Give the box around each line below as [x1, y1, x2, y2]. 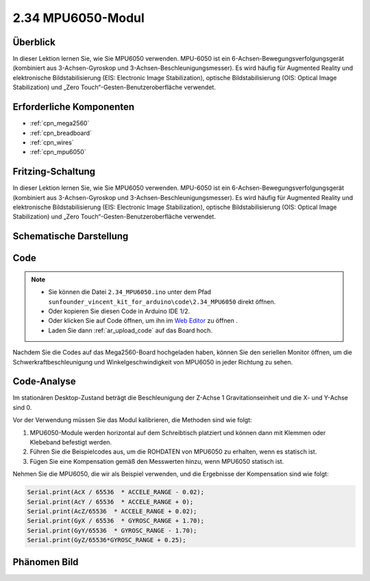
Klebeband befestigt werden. [29, 438, 112, 447]
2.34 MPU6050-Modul [12, 10, 145, 25]
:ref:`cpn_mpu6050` [29, 148, 86, 156]
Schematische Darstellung [12, 230, 129, 243]
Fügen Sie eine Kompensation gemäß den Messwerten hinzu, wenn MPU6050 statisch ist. [29, 457, 284, 465]
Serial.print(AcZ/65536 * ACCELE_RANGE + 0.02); [27, 507, 197, 515]
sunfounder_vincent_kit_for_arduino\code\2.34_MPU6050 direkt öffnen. [48, 297, 276, 306]
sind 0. [12, 403, 32, 411]
